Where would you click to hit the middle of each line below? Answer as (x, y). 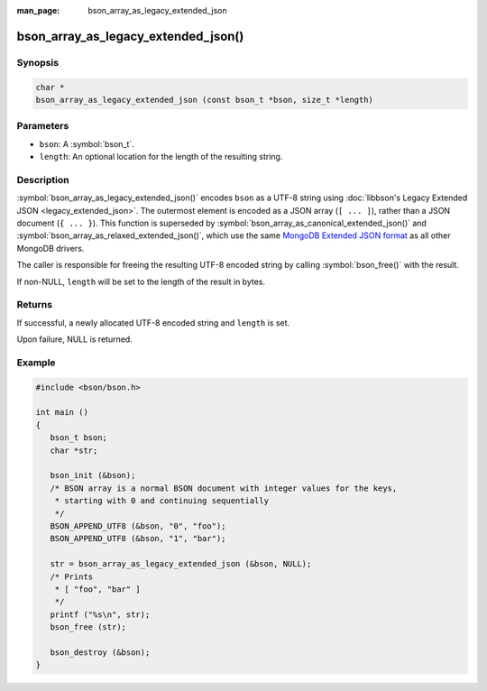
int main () (62, 412)
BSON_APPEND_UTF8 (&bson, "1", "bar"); (138, 539)
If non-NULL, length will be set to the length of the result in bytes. (141, 281)
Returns (35, 305)
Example (36, 363)
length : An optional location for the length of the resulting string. (161, 157)
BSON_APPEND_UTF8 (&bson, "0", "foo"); (138, 526)
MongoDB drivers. (51, 248)
